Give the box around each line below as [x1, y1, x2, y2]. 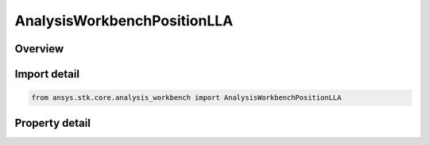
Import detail [14, 67, 79, 81]
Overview [14, 42, 64, 55]
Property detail [14, 116, 91, 130]
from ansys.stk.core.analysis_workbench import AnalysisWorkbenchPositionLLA [31, 93, 342, 102]
